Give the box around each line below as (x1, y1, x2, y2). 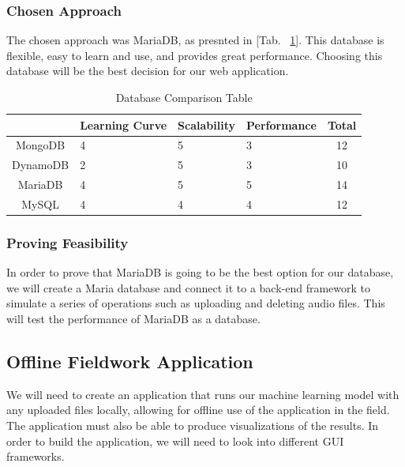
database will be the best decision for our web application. (6, 62, 289, 79)
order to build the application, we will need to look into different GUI (6, 432, 344, 449)
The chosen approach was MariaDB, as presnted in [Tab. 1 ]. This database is (6, 32, 384, 48)
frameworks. (6, 448, 65, 465)
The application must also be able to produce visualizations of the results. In (6, 417, 379, 434)
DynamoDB (12, 156, 69, 173)
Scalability (178, 116, 235, 133)
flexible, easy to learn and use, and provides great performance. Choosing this (6, 47, 383, 63)
